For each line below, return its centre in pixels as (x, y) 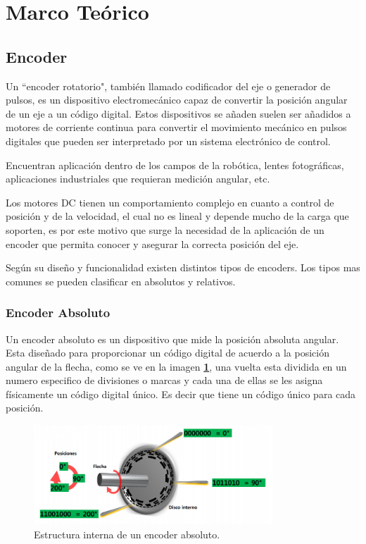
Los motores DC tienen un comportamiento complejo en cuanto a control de (170, 202)
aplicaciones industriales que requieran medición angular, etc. (138, 179)
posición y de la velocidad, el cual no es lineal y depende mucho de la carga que (177, 216)
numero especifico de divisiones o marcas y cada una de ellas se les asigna (164, 380)
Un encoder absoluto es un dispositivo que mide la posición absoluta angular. (172, 339)
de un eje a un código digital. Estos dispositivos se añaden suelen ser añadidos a (178, 113)
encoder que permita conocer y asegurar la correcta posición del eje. (152, 243)
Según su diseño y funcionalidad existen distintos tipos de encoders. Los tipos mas (183, 267)
